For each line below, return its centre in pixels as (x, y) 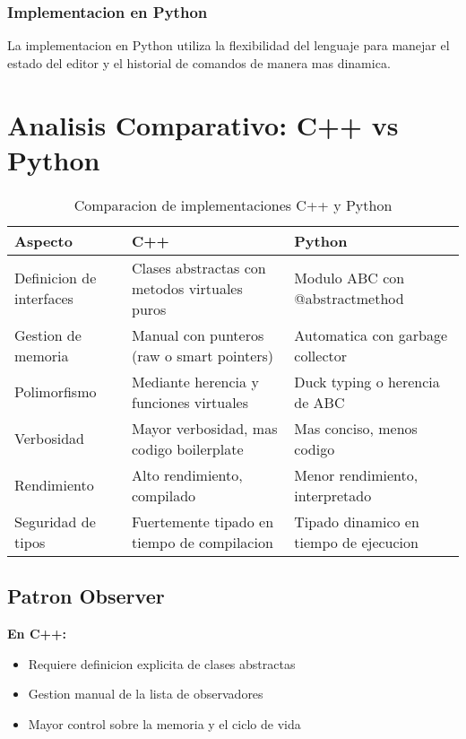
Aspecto (43, 240)
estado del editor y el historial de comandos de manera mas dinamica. (199, 62)
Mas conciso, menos (356, 428)
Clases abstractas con (199, 267)
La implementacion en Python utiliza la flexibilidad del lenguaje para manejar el (229, 45)
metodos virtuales (187, 288)
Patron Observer (86, 596)
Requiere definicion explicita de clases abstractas (162, 663)
